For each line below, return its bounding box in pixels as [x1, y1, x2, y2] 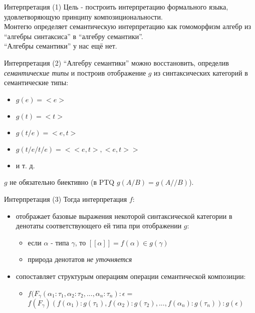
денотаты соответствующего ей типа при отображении [16, 220, 182, 231]
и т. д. [16, 160, 35, 170]
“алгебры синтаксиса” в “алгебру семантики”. [4, 31, 143, 41]
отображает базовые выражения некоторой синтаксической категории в [16, 210, 232, 221]
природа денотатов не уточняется [28, 254, 132, 264]
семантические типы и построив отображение [4, 67, 146, 78]
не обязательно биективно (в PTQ [10, 177, 115, 187]
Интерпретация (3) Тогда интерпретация [4, 193, 127, 204]
